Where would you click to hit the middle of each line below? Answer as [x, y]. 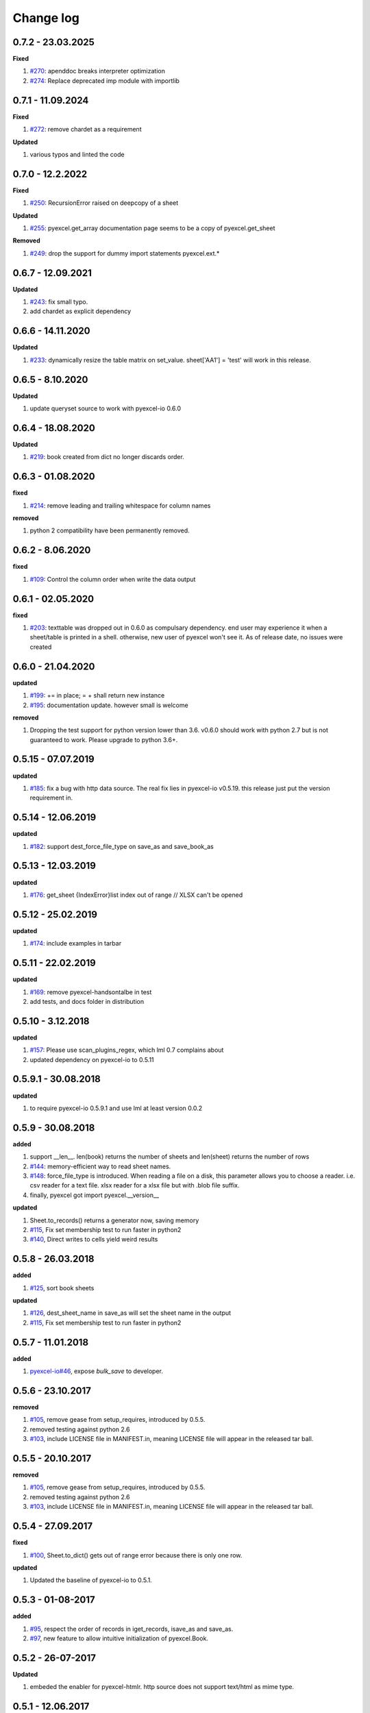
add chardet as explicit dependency [81, 311]
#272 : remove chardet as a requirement [86, 130]
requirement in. [51, 798]
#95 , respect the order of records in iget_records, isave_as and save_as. [132, 1629]
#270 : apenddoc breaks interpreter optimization [98, 71]
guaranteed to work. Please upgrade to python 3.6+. [104, 739]
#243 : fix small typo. [59, 302]
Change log [46, 18]
